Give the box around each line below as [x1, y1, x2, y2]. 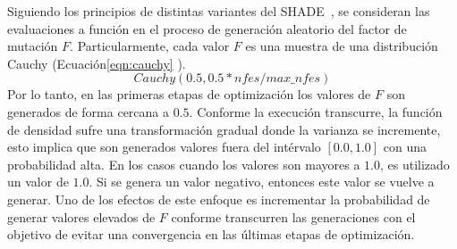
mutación [7, 37, 58, 55]
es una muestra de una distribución [245, 37, 438, 55]
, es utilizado [379, 154, 450, 173]
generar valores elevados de [7, 207, 156, 226]
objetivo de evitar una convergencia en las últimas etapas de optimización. [7, 225, 415, 244]
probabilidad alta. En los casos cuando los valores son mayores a [7, 154, 360, 173]
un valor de [7, 172, 69, 191]
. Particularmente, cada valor [70, 37, 230, 55]
